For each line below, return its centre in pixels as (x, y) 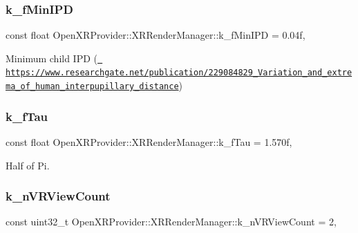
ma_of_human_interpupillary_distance (92, 87)
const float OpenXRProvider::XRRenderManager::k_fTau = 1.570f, (149, 142)
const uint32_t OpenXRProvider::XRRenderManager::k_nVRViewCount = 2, (171, 222)
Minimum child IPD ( (52, 58)
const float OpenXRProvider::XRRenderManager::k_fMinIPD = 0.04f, (156, 35)
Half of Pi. (28, 165)
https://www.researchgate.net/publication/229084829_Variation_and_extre (179, 73)
